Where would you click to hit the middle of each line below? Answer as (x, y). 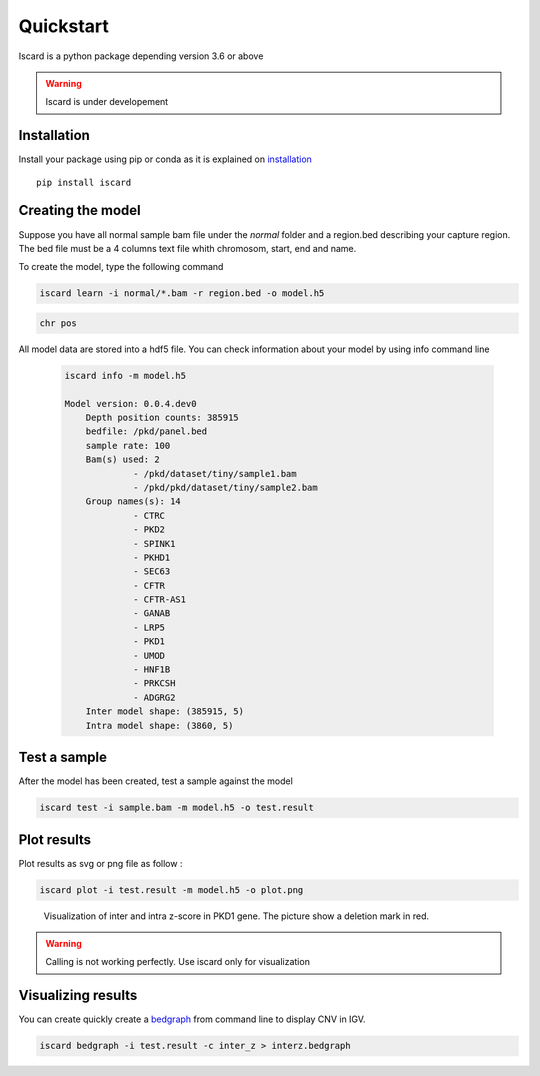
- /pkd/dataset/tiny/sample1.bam (215, 473)
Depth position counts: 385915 (162, 418)
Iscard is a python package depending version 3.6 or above (141, 56)
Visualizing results (78, 995)
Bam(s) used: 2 (122, 459)
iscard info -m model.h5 (125, 375)
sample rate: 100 (128, 445)
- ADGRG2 (154, 697)
